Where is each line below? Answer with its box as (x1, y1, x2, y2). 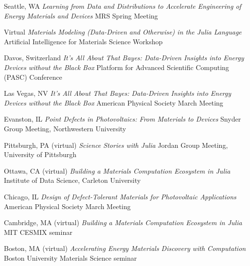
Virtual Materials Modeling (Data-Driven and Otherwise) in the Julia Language (4, 27, 242, 37)
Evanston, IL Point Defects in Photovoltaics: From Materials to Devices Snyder (4, 114, 241, 124)
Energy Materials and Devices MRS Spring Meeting (4, 10, 158, 20)
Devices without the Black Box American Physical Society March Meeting (4, 97, 223, 107)
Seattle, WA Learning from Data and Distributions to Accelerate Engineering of (4, 1, 241, 11)
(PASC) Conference (4, 71, 62, 82)
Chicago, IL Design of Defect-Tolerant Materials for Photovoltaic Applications (4, 191, 236, 201)
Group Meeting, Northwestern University (4, 123, 126, 133)
